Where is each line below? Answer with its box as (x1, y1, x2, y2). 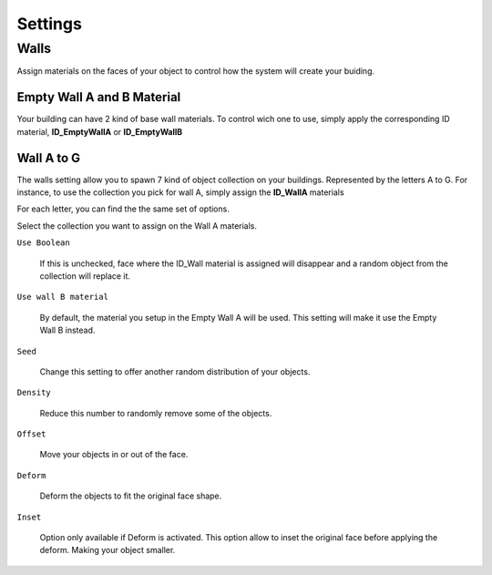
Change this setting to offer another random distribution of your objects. (39, 365, 311, 377)
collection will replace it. (39, 270, 131, 282)
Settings (16, 14, 82, 34)
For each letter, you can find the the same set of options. (16, 203, 230, 214)
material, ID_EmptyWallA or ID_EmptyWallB (16, 126, 183, 137)
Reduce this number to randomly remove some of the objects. (39, 407, 272, 418)
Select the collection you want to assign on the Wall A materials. (16, 220, 258, 231)
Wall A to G (16, 150, 81, 166)
